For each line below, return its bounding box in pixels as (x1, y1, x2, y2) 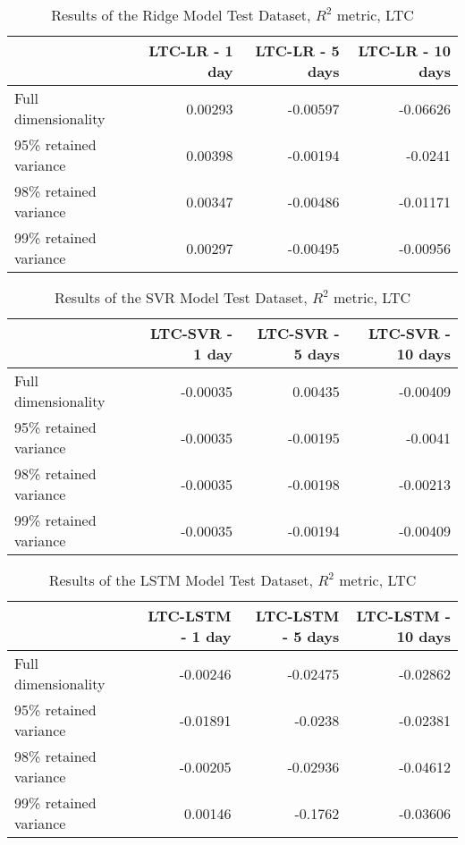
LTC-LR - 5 (255, 40, 340, 61)
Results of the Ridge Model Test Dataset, (51, 4, 311, 25)
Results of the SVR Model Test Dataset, (54, 287, 308, 308)
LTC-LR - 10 (358, 40, 451, 61)
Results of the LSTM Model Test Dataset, (48, 570, 313, 590)
